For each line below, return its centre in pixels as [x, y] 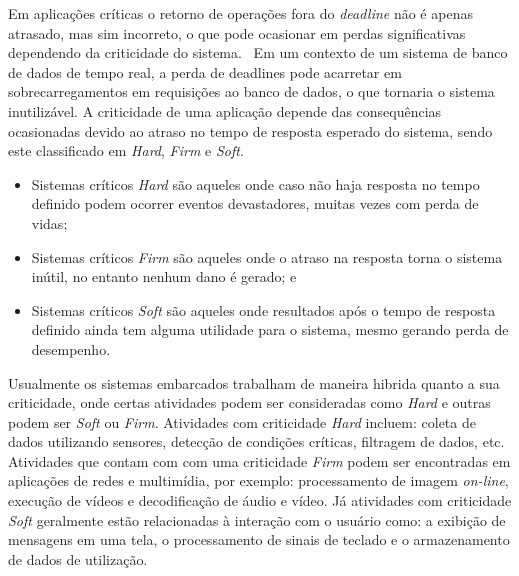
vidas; [49, 222]
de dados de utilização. [78, 558]
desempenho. [71, 348]
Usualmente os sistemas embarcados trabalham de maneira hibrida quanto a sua [254, 382]
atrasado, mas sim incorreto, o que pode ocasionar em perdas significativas [237, 32]
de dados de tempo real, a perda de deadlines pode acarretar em [205, 71]
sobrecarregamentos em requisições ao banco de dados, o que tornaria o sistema [251, 91]
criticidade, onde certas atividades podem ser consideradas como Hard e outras [249, 402]
